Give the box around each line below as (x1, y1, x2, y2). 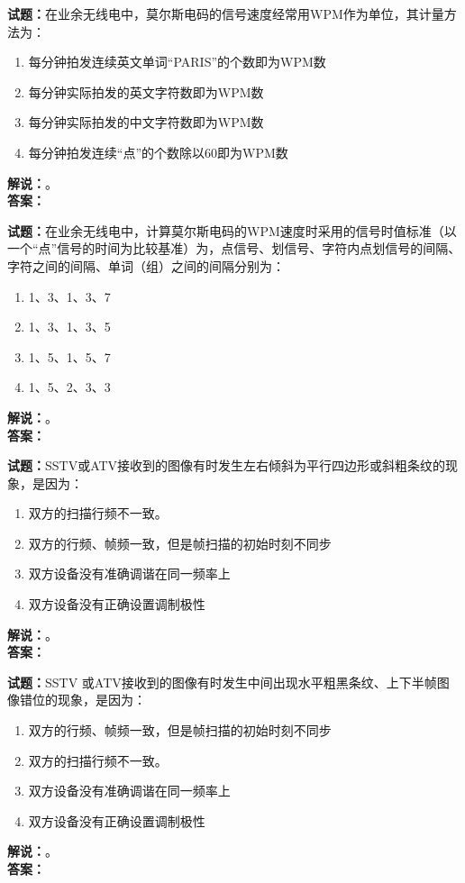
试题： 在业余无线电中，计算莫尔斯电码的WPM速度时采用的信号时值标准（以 (7, 221, 457, 240)
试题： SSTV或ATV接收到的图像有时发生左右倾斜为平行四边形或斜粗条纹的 (7, 456, 446, 475)
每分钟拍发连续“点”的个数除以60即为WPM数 (28, 142, 288, 161)
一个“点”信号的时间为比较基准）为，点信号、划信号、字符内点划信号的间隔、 (7, 239, 461, 258)
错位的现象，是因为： (19, 690, 146, 709)
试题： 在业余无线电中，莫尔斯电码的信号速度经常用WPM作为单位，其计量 (7, 5, 444, 23)
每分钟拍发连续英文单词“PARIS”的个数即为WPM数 (28, 52, 326, 71)
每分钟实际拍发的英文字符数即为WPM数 (28, 82, 264, 101)
